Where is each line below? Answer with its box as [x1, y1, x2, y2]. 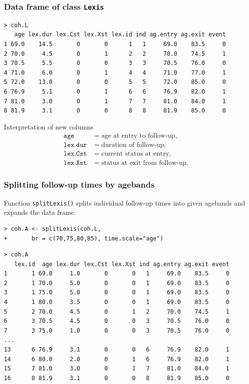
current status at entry [101, 150, 170, 158]
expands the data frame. [4, 207, 76, 217]
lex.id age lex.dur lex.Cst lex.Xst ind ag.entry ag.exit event [14, 260, 230, 268]
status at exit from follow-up [101, 160, 187, 167]
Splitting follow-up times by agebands [4, 178, 155, 191]
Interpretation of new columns [4, 121, 93, 131]
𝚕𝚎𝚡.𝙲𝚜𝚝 [63, 150, 87, 158]
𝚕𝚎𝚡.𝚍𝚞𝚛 [63, 142, 87, 149]
